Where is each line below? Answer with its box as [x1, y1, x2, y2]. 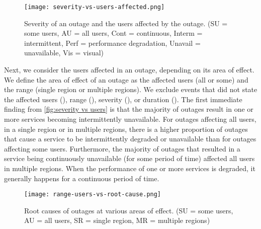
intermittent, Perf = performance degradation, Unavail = [24, 37, 201, 48]
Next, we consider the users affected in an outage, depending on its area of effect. [4, 64, 254, 75]
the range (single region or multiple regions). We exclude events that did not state [4, 84, 257, 95]
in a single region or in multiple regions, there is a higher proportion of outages [4, 123, 248, 134]
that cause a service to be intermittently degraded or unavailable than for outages [4, 133, 256, 144]
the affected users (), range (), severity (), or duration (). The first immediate [4, 94, 242, 104]
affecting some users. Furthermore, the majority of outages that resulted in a [4, 143, 240, 154]
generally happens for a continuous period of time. [4, 173, 159, 183]
